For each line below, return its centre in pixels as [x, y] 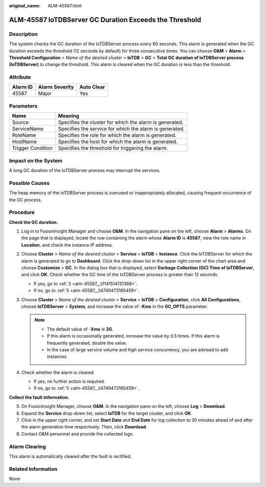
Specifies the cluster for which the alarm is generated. [121, 122]
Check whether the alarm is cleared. [58, 372]
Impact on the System [36, 161]
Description [23, 34]
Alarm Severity [56, 87]
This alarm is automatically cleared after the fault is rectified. [70, 456]
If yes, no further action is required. [69, 381]
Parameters [23, 106]
